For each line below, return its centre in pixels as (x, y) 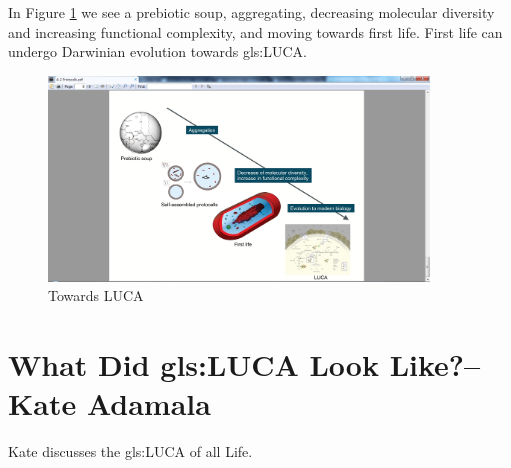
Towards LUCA (96, 295)
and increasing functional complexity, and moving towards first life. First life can (255, 31)
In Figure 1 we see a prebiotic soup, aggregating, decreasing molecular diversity (251, 12)
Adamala (148, 403)
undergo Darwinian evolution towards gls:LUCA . (157, 51)
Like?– (435, 364)
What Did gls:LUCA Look (193, 364)
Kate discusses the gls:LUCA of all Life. (130, 451)
